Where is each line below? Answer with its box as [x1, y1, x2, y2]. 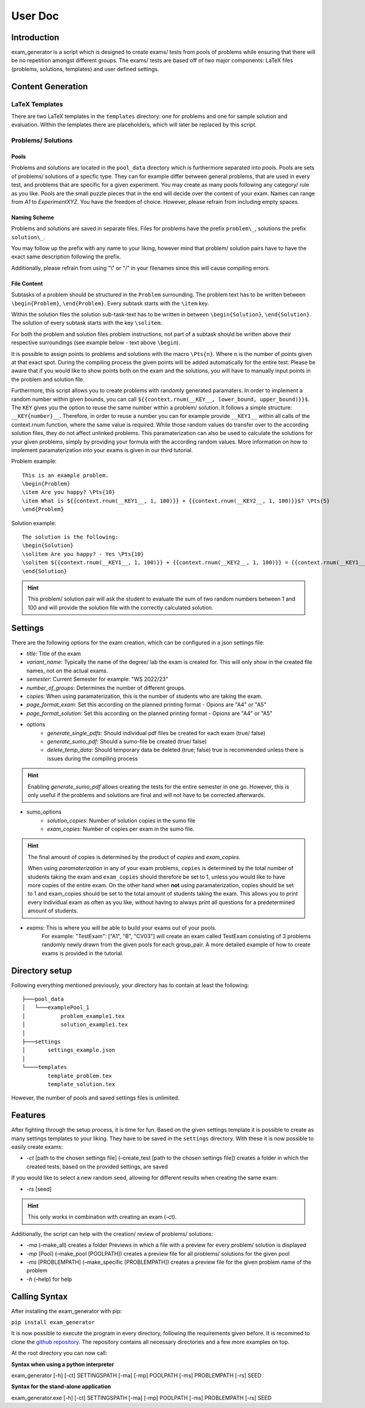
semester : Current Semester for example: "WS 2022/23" [26, 675, 169, 683]
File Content [11, 280, 43, 287]
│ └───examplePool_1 [22, 1004, 90, 1011]
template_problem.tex [47, 1072, 113, 1079]
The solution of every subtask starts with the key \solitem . [11, 319, 162, 327]
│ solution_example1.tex [22, 1021, 128, 1028]
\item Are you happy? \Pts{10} [22, 489, 116, 496]
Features [11, 1110, 46, 1121]
